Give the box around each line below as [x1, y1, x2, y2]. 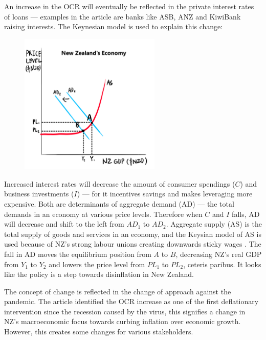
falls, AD [232, 208, 260, 219]
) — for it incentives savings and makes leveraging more [77, 188, 253, 199]
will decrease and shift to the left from [4, 218, 124, 229]
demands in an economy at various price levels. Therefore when [4, 208, 203, 219]
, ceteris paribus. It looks [183, 258, 261, 269]
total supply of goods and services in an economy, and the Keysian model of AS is [4, 228, 261, 239]
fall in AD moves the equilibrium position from [4, 248, 151, 259]
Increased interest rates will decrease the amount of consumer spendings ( [4, 178, 235, 189]
